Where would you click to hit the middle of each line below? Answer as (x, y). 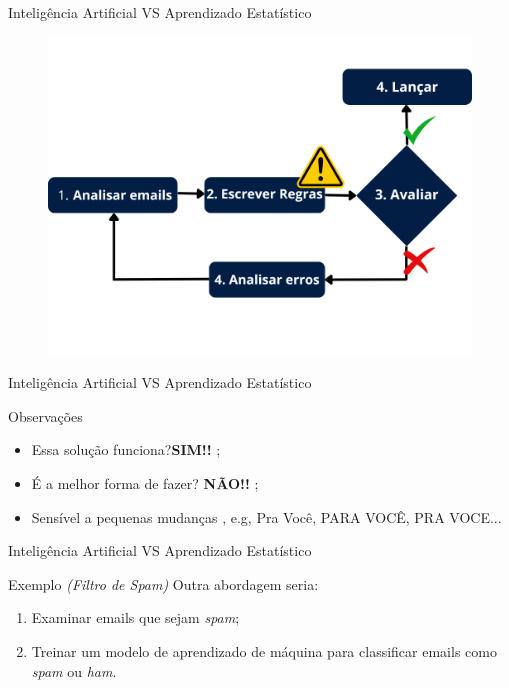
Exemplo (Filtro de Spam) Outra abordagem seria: (163, 583)
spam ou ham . (74, 670)
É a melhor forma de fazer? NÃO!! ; (145, 482)
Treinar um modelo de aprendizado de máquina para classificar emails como (264, 650)
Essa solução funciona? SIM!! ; (126, 449)
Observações (45, 415)
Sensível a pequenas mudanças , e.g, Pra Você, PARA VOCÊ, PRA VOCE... (266, 516)
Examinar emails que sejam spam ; (135, 617)
